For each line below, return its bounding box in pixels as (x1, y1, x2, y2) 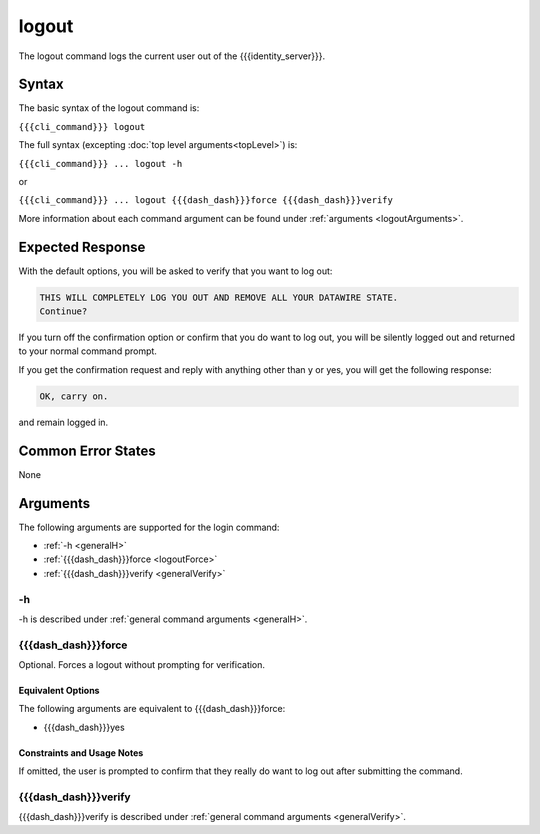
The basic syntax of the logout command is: (18, 102, 200, 114)
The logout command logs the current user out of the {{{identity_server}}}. (18, 50, 325, 62)
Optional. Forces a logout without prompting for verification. (18, 659, 265, 671)
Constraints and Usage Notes (18, 746, 144, 759)
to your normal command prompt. (18, 345, 157, 357)
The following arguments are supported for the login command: (18, 521, 280, 533)
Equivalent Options (18, 685, 100, 697)
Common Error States (18, 442, 157, 459)
